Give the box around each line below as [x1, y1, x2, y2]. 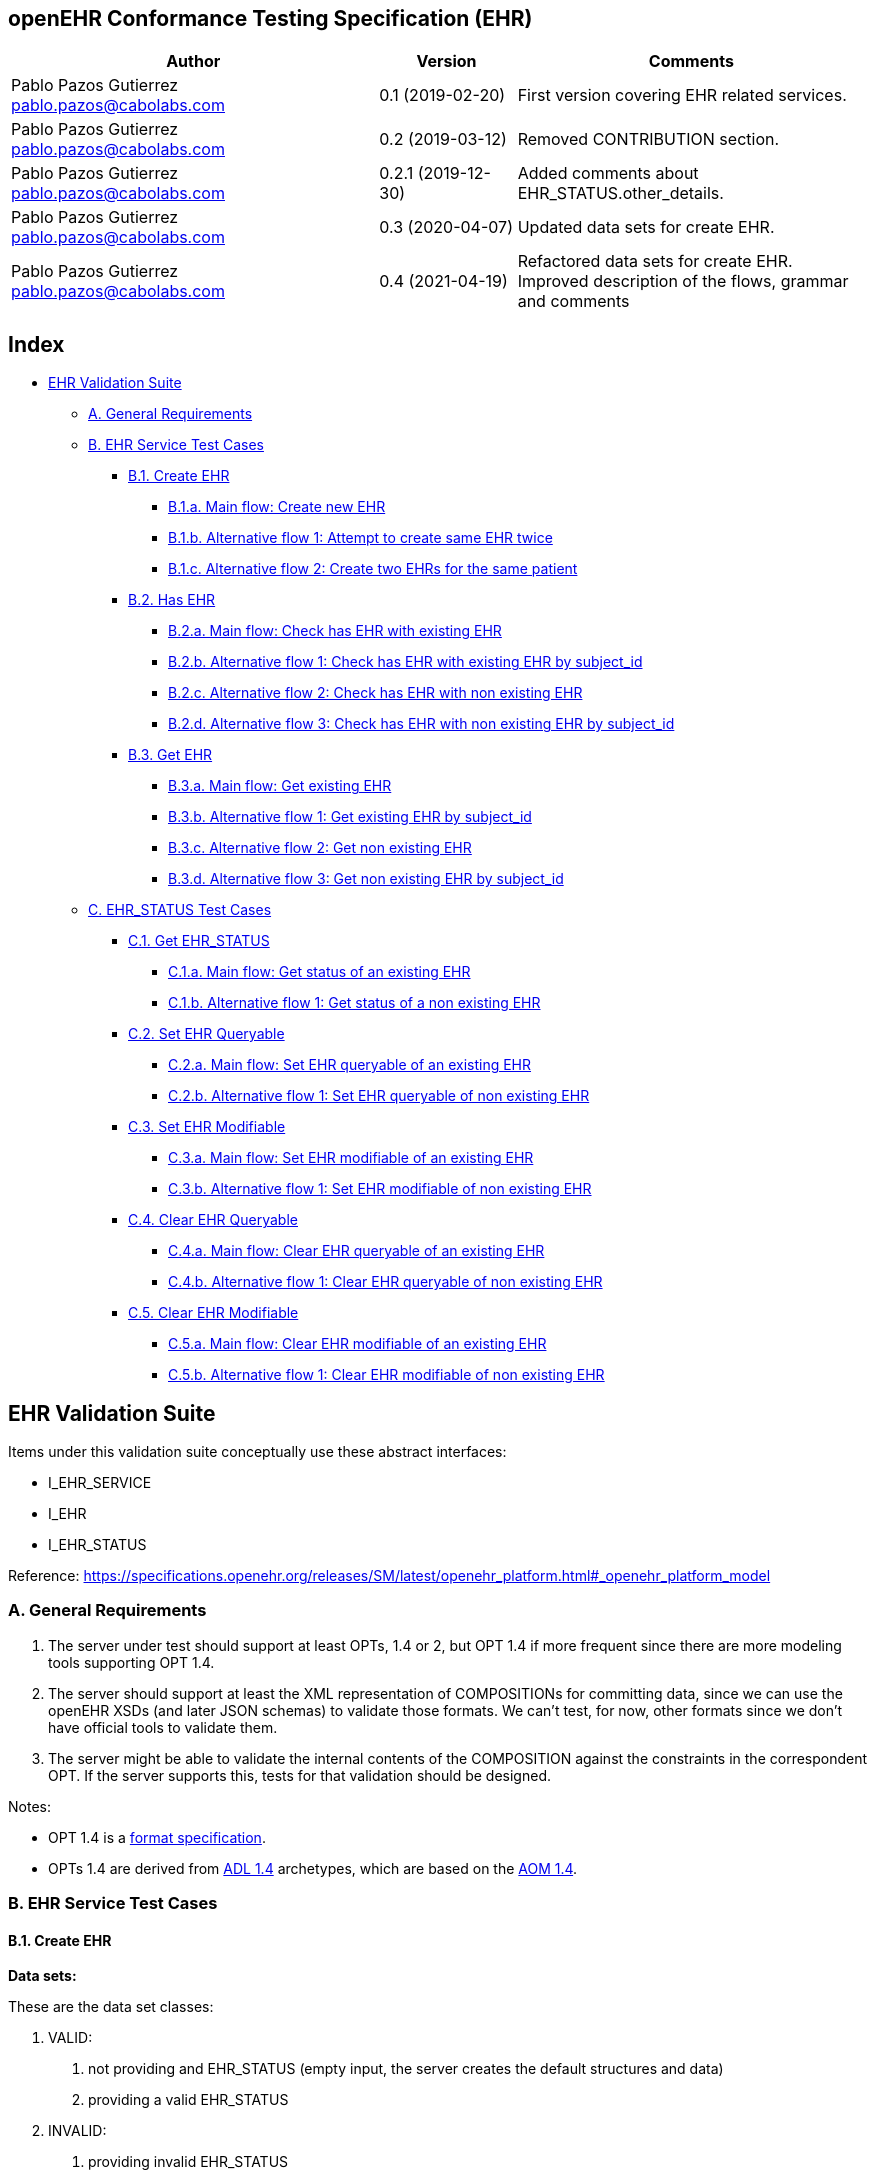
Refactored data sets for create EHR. [517, 251, 793, 272]
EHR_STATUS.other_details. [517, 183, 724, 204]
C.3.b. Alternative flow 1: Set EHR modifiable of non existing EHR [168, 1180, 592, 1198]
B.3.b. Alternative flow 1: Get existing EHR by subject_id [168, 808, 532, 826]
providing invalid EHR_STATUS [88, 2153, 289, 2171]
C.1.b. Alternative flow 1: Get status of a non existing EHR [168, 994, 541, 1012]
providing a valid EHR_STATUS [88, 2091, 289, 2109]
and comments [517, 291, 630, 312]
